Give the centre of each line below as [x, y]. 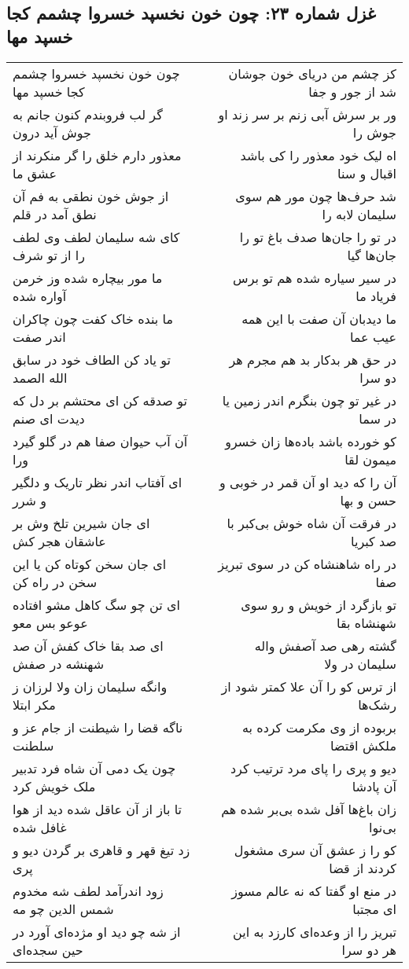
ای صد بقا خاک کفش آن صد [88, 645]
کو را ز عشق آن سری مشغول [315, 850]
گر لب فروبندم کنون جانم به [88, 114]
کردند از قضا [363, 868]
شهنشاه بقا [367, 622]
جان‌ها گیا [372, 255]
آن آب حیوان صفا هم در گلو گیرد [100, 441]
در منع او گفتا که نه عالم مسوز [314, 890]
